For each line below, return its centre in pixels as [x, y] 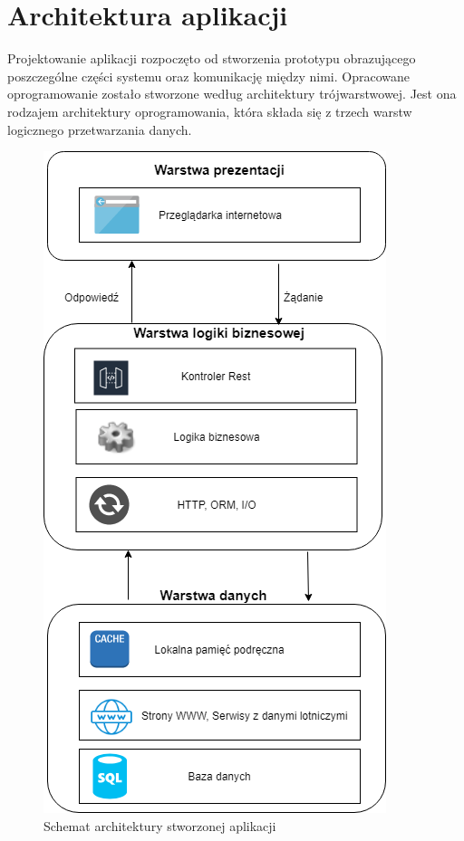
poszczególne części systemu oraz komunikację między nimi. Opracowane [209, 76]
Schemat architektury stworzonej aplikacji [160, 825]
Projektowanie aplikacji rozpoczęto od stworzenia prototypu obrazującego [212, 58]
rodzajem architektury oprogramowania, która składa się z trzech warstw [210, 111]
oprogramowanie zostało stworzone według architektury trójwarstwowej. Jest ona [232, 94]
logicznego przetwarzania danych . [100, 129]
